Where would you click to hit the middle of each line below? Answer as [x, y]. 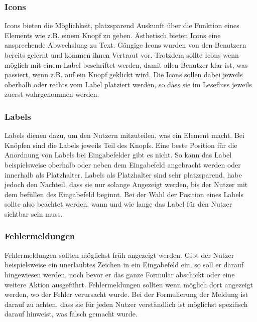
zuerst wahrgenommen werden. [52, 94]
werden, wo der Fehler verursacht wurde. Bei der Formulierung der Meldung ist [126, 294]
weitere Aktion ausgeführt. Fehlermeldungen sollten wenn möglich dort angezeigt [129, 284]
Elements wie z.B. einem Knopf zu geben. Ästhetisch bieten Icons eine [113, 35]
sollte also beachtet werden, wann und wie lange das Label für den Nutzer [118, 204]
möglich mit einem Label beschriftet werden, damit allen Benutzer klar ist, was [126, 64]
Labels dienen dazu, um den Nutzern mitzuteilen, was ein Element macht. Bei [124, 135]
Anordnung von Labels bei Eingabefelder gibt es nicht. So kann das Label [118, 155]
